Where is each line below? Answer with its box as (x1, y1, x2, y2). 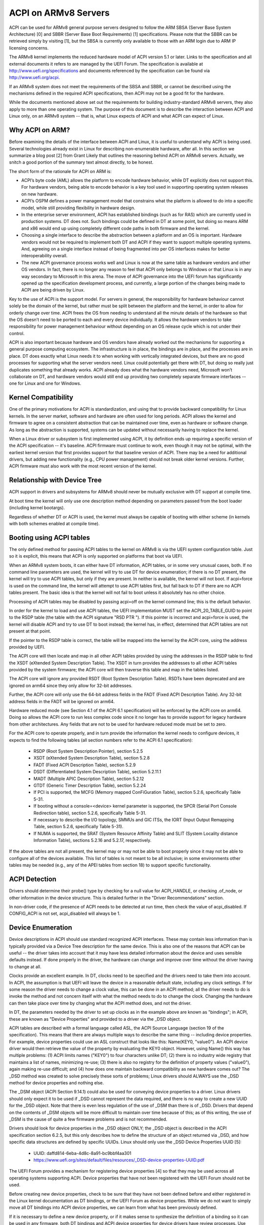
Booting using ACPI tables (9, 533, 90, 541)
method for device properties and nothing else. (9, 1080, 104, 1086)
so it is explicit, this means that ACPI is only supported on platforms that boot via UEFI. (9, 553, 183, 559)
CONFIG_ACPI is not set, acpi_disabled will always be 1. (9, 910, 121, 916)
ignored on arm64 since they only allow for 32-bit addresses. (9, 683, 133, 688)
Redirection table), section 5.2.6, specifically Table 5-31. (33, 810, 147, 816)
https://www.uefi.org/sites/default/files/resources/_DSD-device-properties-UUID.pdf (33, 1157, 205, 1163)
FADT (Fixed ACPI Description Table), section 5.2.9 (33, 762, 136, 768)
